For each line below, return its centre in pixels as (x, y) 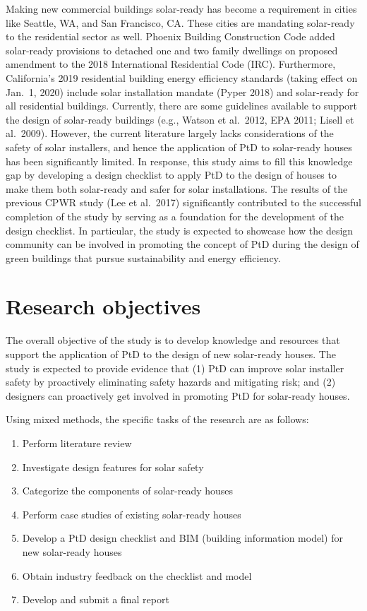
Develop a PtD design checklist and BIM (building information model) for (182, 538)
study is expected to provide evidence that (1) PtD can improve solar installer (175, 368)
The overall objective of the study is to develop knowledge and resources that (173, 340)
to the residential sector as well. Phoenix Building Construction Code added (170, 36)
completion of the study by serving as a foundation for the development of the (175, 216)
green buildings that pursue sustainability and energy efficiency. (143, 257)
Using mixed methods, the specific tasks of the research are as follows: (157, 419)
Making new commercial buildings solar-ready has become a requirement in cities (181, 8)
